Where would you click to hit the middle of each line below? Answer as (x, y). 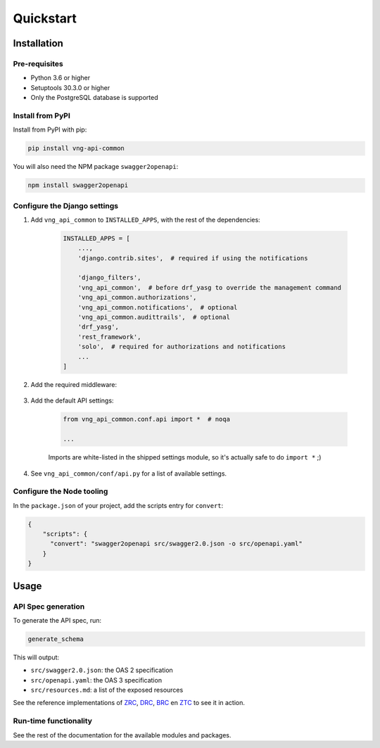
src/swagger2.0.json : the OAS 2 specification (102, 670)
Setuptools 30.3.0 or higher (70, 87)
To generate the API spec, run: (57, 620)
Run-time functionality (53, 721)
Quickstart (45, 18)
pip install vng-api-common (76, 148)
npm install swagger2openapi (78, 185)
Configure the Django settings (66, 205)
